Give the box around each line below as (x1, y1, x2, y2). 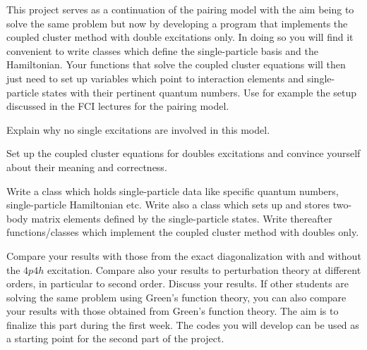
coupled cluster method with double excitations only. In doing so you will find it (6, 30, 354, 44)
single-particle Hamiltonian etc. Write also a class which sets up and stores (6, 197, 330, 212)
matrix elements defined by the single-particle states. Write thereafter (31, 211, 332, 225)
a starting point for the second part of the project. (6, 331, 224, 346)
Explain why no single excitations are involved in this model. (6, 122, 270, 137)
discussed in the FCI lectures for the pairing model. (6, 99, 229, 113)
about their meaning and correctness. (6, 159, 167, 174)
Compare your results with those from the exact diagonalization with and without (6, 248, 361, 263)
